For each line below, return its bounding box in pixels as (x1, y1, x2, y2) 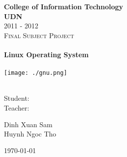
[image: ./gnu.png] (4, 69, 67, 77)
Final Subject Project (4, 30, 74, 40)
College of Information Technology (4, 1, 124, 11)
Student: (4, 93, 29, 103)
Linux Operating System (4, 49, 89, 59)
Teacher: (4, 103, 29, 112)
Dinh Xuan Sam (4, 119, 52, 129)
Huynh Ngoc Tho (4, 129, 56, 139)
